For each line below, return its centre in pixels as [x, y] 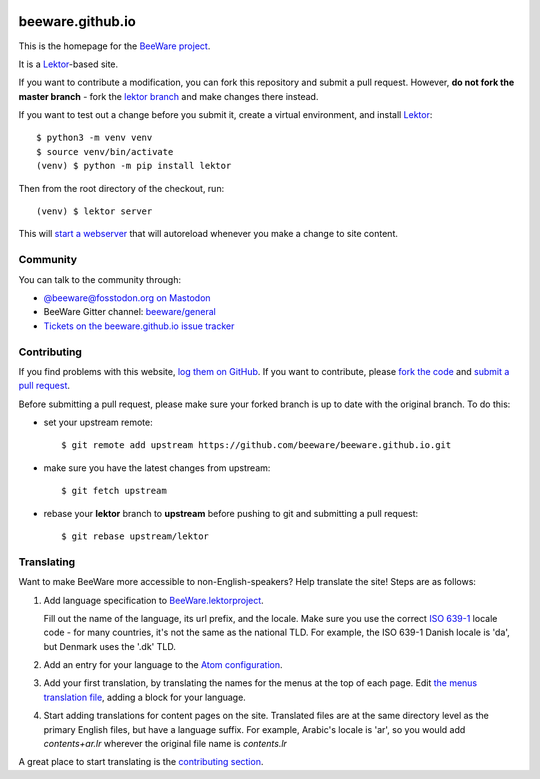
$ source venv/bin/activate [105, 151]
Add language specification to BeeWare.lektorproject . [153, 600]
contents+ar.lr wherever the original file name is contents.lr [165, 744]
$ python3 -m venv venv [94, 138]
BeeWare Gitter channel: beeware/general [130, 312]
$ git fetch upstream [114, 491]
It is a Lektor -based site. [68, 64]
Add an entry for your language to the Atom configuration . [163, 665]
